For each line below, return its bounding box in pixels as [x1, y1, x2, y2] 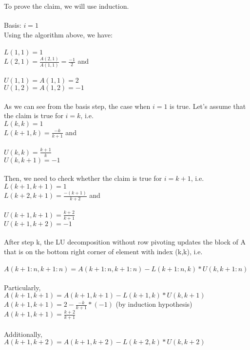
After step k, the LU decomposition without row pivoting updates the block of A [4, 237, 246, 247]
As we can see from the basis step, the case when [4, 101, 151, 111]
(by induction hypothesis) [115, 299, 192, 309]
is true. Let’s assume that [170, 101, 246, 111]
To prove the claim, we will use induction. [4, 1, 129, 11]
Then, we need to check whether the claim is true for [4, 173, 162, 183]
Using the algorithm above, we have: [4, 29, 113, 39]
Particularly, [4, 282, 41, 292]
